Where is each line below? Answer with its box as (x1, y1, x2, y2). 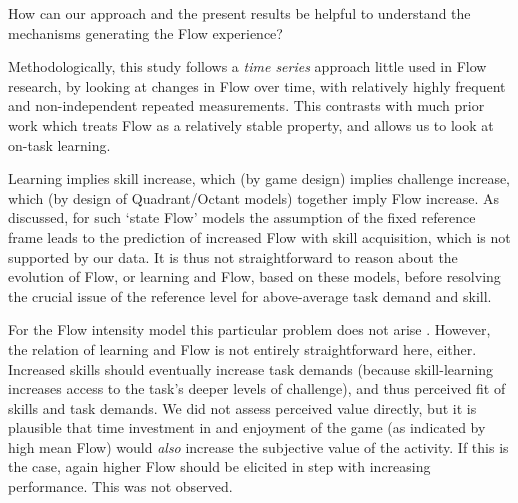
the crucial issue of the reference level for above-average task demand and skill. (8, 285, 492, 306)
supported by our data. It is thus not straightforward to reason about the (8, 246, 458, 267)
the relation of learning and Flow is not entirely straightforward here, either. (8, 338, 477, 359)
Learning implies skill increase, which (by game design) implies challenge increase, (8, 168, 511, 189)
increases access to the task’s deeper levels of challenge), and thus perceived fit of (8, 378, 506, 399)
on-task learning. (8, 134, 111, 155)
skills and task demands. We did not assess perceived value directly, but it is (8, 397, 477, 418)
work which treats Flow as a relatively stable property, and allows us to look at (8, 114, 494, 135)
